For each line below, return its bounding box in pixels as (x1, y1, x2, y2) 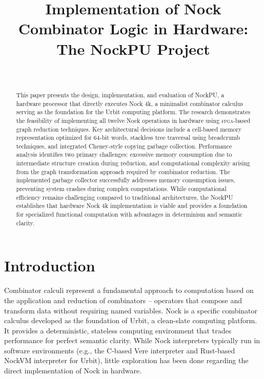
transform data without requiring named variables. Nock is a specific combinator (4, 305, 258, 315)
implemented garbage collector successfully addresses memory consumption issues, (16, 176, 235, 184)
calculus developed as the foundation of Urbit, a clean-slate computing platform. (4, 315, 257, 326)
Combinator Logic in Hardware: (18, 18, 249, 39)
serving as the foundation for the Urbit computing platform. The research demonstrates (16, 108, 251, 116)
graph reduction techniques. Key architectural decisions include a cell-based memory (16, 124, 242, 133)
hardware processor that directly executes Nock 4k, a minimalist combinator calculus (16, 99, 243, 108)
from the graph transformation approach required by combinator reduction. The (16, 167, 230, 176)
